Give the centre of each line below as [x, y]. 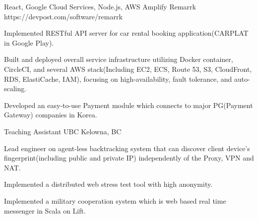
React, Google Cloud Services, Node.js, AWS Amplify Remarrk [100, 6]
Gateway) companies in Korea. [51, 115]
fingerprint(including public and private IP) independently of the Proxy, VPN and [129, 158]
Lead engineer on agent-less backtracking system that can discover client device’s [127, 148]
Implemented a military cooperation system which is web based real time [115, 200]
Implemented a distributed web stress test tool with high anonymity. [108, 184]
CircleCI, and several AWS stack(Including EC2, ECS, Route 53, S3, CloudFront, [128, 69]
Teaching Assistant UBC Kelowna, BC [63, 131]
